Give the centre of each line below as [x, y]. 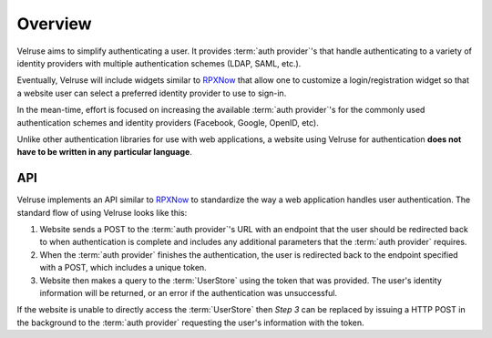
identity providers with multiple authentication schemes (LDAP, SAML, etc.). [159, 63]
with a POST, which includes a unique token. [123, 268]
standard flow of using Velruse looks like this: [102, 212]
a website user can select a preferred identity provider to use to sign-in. [152, 93]
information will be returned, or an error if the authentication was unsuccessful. [188, 292]
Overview [54, 24]
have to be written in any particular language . [105, 152]
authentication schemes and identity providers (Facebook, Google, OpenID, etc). [168, 122]
